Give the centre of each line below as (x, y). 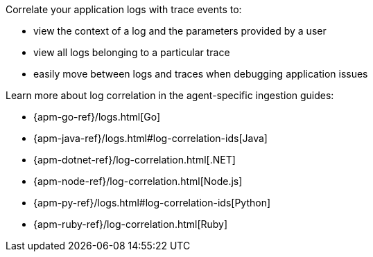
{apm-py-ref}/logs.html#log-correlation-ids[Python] (152, 203)
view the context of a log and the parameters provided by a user (180, 31)
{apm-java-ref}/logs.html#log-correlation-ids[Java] (150, 138)
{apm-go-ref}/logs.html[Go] (97, 117)
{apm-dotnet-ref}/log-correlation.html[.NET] (135, 160)
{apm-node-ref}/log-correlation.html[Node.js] (138, 181)
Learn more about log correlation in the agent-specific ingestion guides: (170, 95)
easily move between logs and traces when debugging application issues (201, 74)
